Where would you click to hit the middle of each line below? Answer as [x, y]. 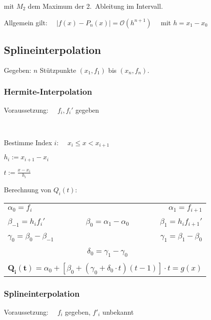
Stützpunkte [58, 70]
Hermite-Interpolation [48, 92]
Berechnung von [28, 190]
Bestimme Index [28, 142]
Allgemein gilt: [26, 22]
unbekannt [118, 312]
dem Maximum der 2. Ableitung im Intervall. [95, 6]
